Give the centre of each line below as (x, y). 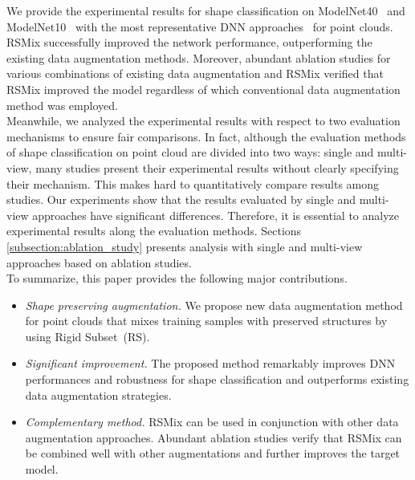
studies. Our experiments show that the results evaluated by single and (181, 199)
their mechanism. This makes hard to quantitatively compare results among (193, 183)
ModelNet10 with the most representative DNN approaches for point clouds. (200, 26)
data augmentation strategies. (98, 395)
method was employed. (62, 105)
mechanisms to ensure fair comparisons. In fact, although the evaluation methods (206, 136)
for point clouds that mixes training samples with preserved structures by (206, 321)
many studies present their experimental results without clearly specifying (217, 167)
